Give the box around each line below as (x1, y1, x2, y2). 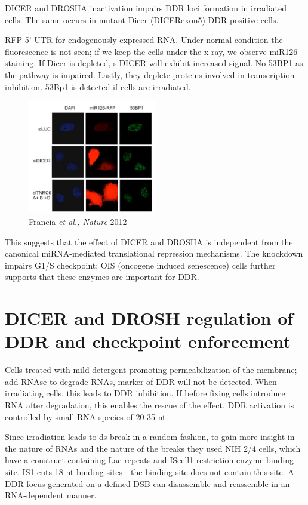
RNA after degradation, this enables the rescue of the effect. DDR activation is (5, 399, 294, 411)
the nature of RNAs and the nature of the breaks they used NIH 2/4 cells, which (5, 442, 301, 454)
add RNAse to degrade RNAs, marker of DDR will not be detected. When (5, 375, 277, 387)
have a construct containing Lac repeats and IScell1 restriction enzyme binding (5, 454, 294, 466)
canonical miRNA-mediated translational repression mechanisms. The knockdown (5, 247, 303, 260)
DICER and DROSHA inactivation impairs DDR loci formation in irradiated (5, 2, 287, 14)
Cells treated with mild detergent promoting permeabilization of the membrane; (5, 364, 297, 376)
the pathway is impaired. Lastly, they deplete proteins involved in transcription (5, 68, 295, 81)
